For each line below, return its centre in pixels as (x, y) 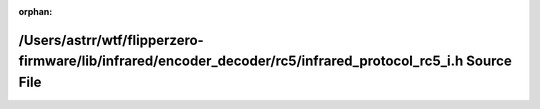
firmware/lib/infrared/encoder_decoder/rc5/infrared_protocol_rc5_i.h (241, 61)
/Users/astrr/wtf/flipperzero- (111, 40)
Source (489, 61)
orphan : (35, 11)
